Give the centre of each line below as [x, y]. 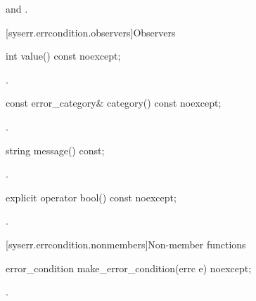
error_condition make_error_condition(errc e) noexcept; [129, 268]
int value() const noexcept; [63, 56]
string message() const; [55, 150]
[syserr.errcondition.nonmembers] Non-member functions [126, 244]
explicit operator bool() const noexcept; [91, 197]
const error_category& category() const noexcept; [114, 103]
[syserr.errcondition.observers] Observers [91, 32]
